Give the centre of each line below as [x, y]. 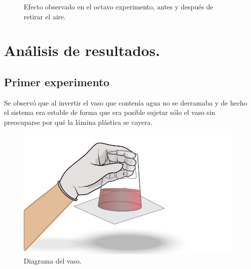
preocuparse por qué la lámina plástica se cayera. [78, 122]
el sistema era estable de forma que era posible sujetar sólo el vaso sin [110, 112]
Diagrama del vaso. [53, 261]
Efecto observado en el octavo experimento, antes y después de [119, 6]
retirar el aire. [45, 16]
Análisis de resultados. [82, 50]
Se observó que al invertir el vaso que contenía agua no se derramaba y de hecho [126, 102]
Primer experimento [57, 81]
